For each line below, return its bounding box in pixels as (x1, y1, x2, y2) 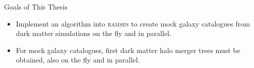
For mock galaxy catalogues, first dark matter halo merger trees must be (16, 44, 240, 55)
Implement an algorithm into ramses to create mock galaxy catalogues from (16, 18, 250, 28)
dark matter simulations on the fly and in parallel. (16, 28, 171, 38)
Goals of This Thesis (4, 1, 68, 11)
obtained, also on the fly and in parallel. (16, 54, 140, 65)
